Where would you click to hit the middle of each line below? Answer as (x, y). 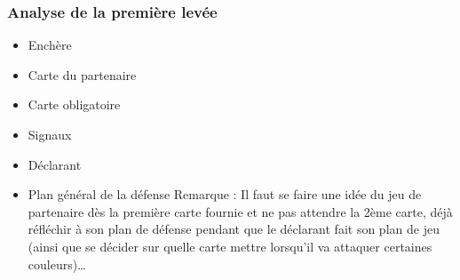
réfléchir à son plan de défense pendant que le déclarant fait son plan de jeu (234, 229)
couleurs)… (57, 264)
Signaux (50, 134)
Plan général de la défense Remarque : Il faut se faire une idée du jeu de (225, 194)
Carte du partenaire (82, 74)
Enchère (50, 45)
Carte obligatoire (74, 104)
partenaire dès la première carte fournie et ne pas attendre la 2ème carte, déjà (240, 211)
